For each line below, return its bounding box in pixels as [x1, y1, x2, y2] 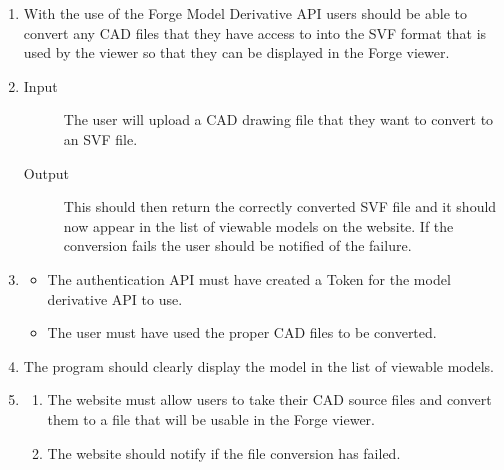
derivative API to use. [47, 288, 183, 309]
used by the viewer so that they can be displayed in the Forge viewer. [23, 42, 450, 63]
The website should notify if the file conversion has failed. [47, 442, 401, 463]
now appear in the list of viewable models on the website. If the [63, 215, 454, 236]
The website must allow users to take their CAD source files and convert [47, 389, 492, 410]
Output [23, 162, 69, 183]
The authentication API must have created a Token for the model [47, 268, 451, 289]
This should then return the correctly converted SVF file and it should [63, 196, 497, 217]
